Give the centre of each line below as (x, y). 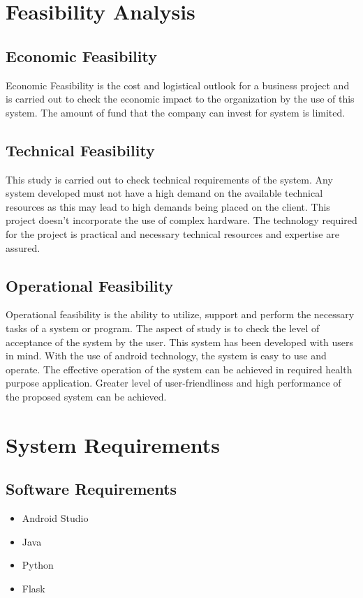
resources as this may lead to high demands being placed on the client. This (168, 206)
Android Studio (55, 518)
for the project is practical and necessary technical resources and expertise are (172, 233)
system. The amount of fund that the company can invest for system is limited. (176, 112)
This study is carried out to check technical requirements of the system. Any (169, 179)
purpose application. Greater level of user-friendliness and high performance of (173, 383)
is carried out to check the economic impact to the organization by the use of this (180, 99)
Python (38, 565)
